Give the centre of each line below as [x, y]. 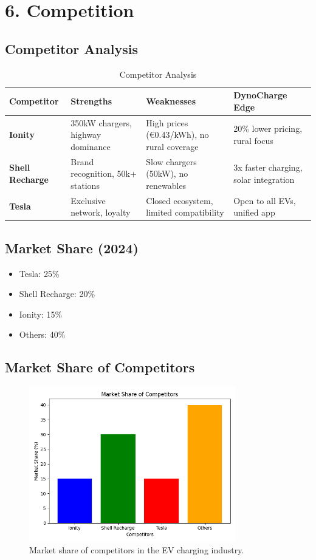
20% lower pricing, [268, 128]
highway [86, 135]
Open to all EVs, [265, 200]
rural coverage [172, 146]
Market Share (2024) [72, 248]
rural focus [253, 140]
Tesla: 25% [39, 273]
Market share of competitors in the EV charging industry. [137, 550]
